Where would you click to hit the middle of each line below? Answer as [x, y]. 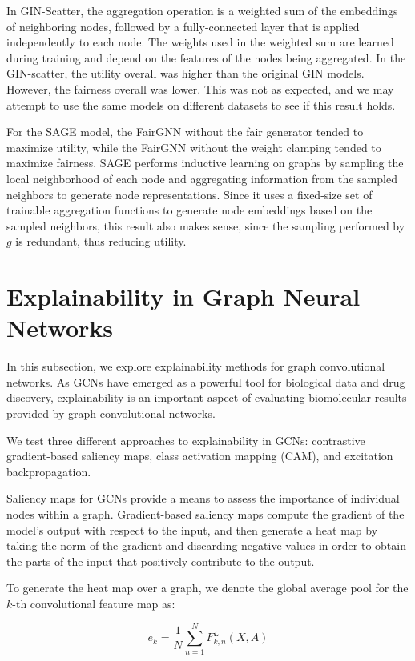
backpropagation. [49, 471]
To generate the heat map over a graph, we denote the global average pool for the [207, 588]
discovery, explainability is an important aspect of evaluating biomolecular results [207, 397]
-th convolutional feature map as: [94, 603]
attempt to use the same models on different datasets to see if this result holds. [201, 104]
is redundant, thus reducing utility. [101, 241]
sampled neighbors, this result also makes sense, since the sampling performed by [206, 225]
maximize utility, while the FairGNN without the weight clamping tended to [194, 147]
